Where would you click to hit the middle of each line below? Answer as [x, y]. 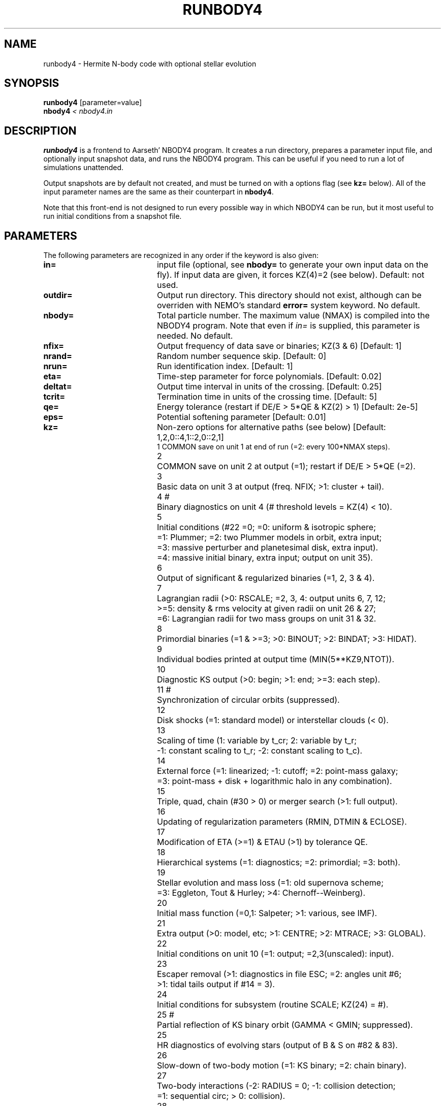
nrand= [58, 356]
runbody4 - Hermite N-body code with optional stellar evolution [150, 63]
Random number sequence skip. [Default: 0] [242, 356]
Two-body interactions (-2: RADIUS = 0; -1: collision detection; [276, 1086]
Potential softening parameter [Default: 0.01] [241, 417]
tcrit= [54, 397]
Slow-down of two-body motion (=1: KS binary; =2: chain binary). [282, 1066]
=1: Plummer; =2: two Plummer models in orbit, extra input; [269, 538]
